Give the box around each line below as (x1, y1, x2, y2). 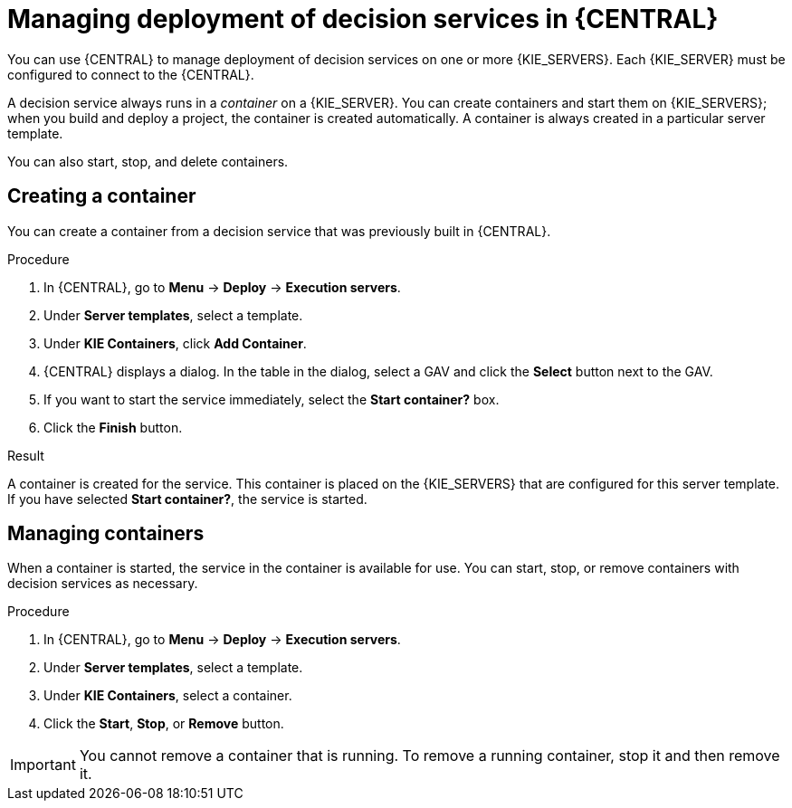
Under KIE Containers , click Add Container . (43, 335, 307, 351)
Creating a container (7, 185, 196, 208)
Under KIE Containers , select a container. (43, 688, 292, 704)
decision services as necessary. (7, 575, 198, 592)
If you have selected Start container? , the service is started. (7, 490, 367, 507)
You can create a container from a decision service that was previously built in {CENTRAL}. (7, 223, 551, 239)
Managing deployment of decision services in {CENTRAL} (7, 4, 719, 34)
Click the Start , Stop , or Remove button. (43, 716, 284, 732)
